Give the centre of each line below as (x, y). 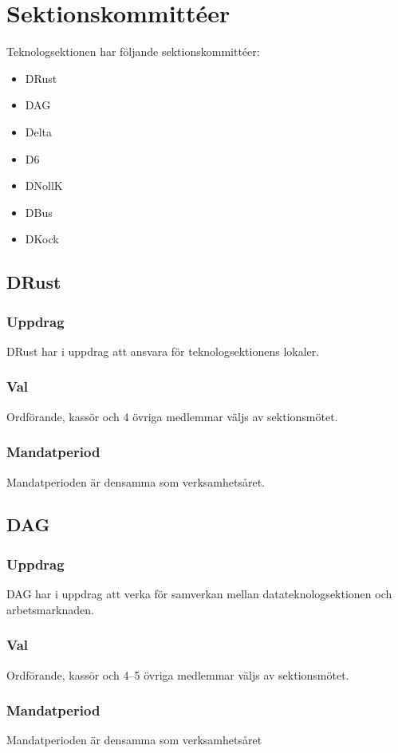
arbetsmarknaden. (50, 609)
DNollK (44, 185)
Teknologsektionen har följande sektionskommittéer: (133, 51)
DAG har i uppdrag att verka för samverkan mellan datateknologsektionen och (199, 594)
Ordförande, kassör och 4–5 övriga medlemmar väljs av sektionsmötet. (178, 674)
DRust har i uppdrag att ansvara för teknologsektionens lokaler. (163, 351)
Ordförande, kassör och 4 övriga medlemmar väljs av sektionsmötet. (172, 416)
